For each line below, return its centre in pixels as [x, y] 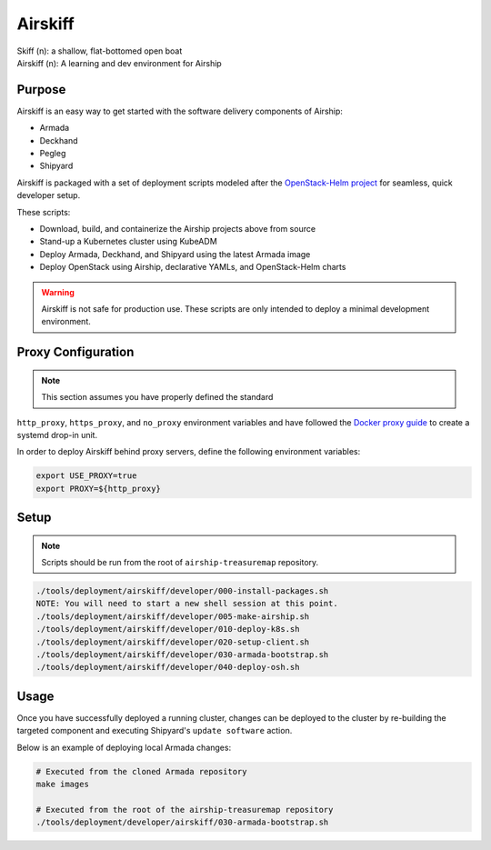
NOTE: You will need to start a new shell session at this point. [187, 604]
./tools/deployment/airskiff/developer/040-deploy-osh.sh [168, 667]
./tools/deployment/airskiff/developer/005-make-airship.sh [173, 616]
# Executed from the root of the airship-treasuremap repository [185, 810]
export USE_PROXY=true [86, 476]
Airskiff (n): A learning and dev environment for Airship [119, 63]
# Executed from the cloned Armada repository [141, 771]
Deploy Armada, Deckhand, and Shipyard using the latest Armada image [175, 254]
